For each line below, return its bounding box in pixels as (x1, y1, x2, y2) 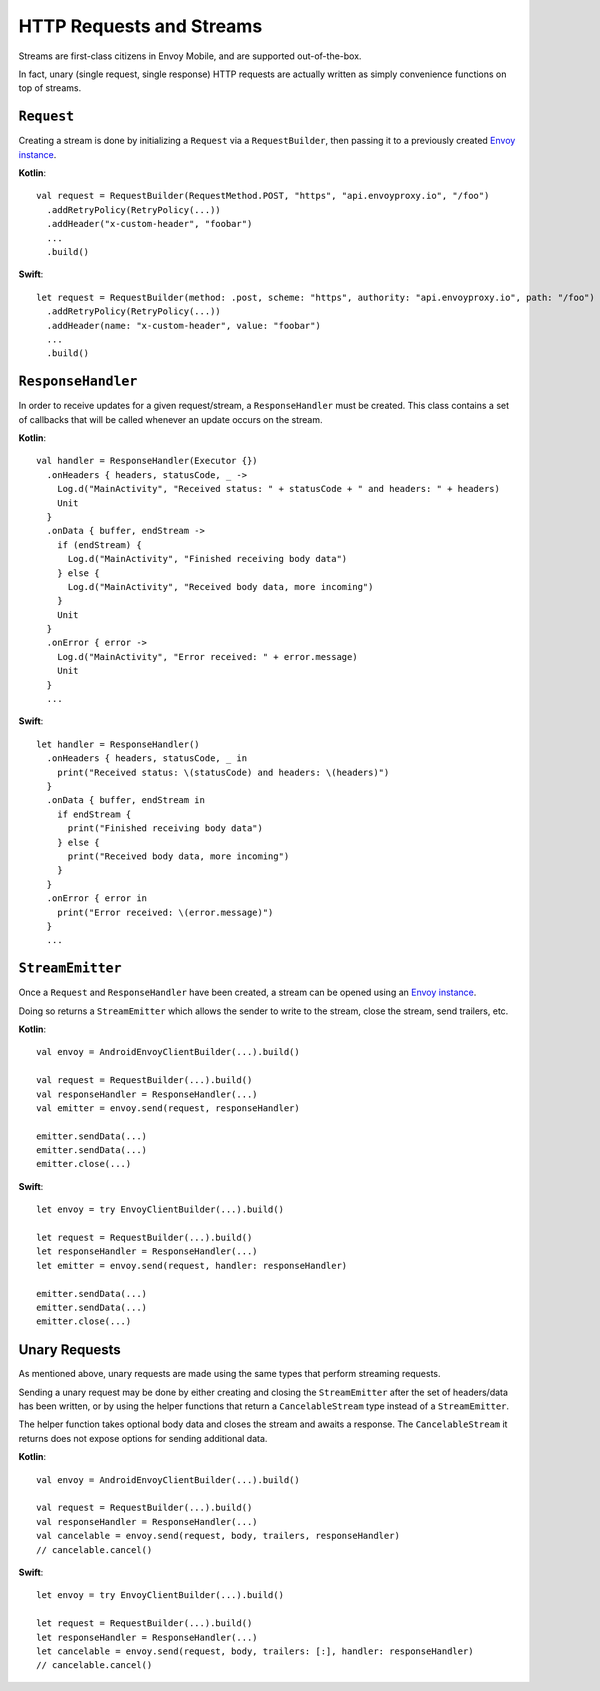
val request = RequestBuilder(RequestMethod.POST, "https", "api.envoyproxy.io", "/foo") (36, 190, 490, 202)
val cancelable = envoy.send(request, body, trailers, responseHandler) (36, 1530, 400, 1542)
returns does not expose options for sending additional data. (18, 1432, 268, 1444)
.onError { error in (46, 893, 148, 904)
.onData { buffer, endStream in (46, 795, 205, 806)
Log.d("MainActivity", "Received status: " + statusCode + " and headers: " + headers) (56, 483, 500, 495)
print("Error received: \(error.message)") (56, 906, 274, 918)
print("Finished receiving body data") (67, 823, 264, 834)
